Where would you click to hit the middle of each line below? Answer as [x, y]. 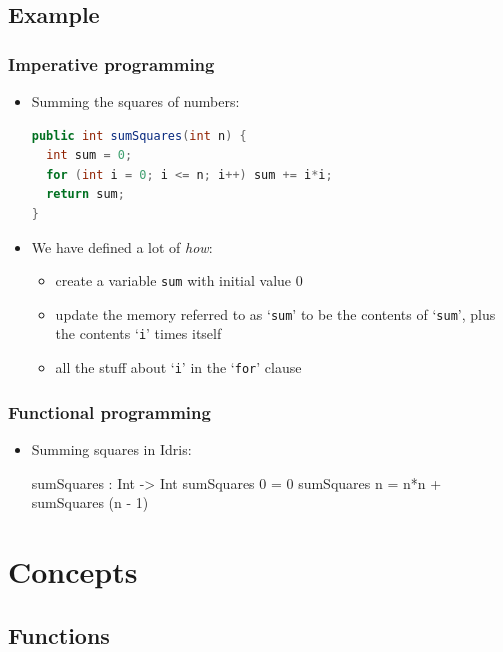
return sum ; [85, 194]
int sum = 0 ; [89, 155]
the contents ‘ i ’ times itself [138, 333]
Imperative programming [111, 63]
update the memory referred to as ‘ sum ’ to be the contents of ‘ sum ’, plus [275, 313]
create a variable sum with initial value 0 [179, 280]
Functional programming [109, 411]
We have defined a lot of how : [122, 246]
